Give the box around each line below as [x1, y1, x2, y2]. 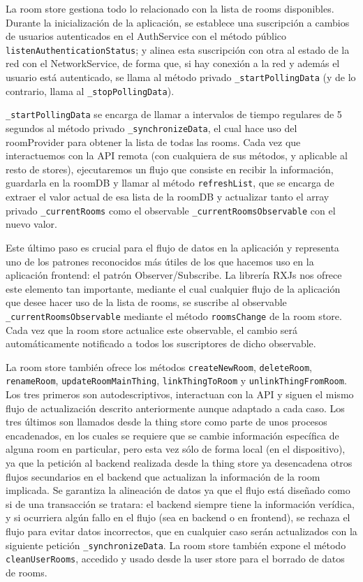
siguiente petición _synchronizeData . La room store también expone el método [6, 537, 346, 552]
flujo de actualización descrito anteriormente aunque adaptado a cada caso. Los [6, 400, 345, 415]
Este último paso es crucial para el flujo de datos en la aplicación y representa [6, 240, 339, 254]
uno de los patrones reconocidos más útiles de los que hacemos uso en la [6, 254, 314, 268]
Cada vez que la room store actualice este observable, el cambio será [6, 322, 298, 337]
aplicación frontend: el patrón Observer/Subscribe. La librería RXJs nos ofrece [6, 268, 342, 282]
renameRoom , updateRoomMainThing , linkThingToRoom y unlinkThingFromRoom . [6, 373, 347, 388]
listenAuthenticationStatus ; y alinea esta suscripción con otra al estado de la [6, 42, 350, 57]
